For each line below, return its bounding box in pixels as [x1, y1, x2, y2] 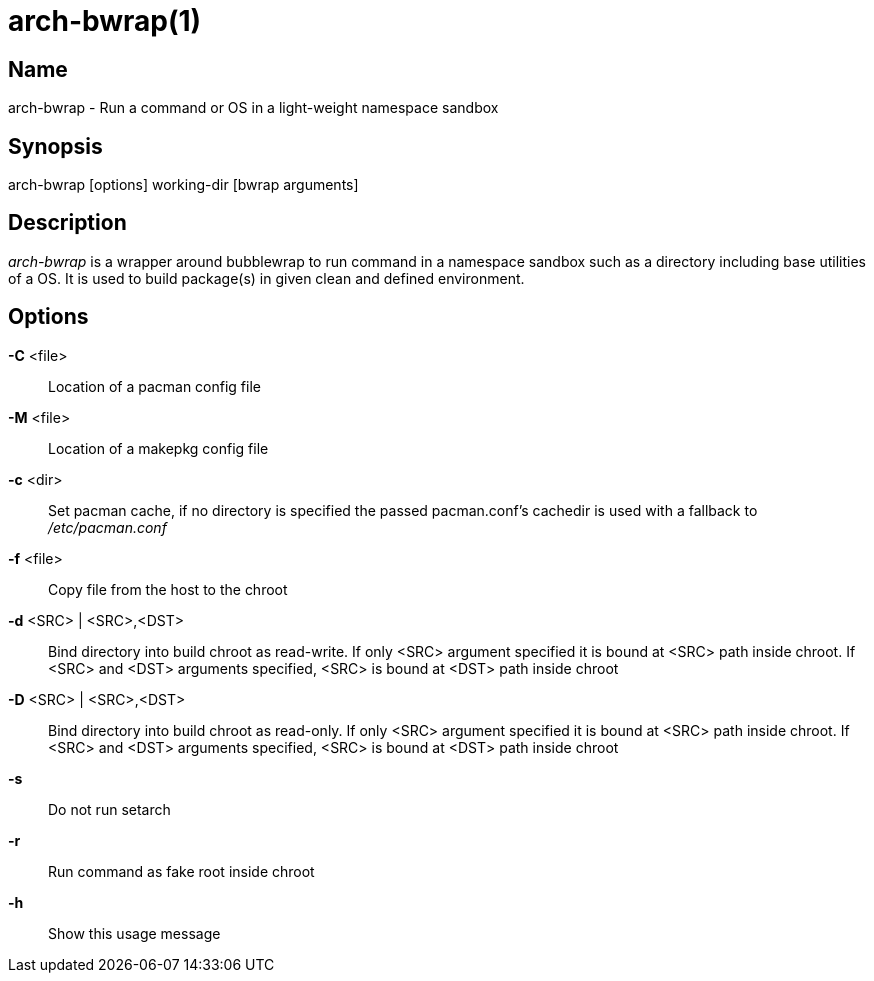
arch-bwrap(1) [8, 4, 202, 38]
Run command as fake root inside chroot [48, 862, 315, 880]
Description [8, 210, 127, 236]
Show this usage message [48, 924, 221, 942]
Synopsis [8, 133, 103, 159]
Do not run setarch [48, 800, 171, 818]
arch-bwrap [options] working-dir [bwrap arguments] [8, 176, 359, 194]
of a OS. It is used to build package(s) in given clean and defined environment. [8, 269, 525, 287]
